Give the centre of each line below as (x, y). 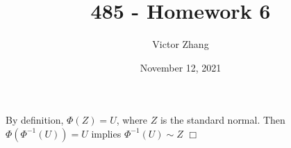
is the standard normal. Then (223, 120)
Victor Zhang (181, 44)
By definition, (35, 120)
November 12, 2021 (181, 67)
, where (132, 120)
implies (106, 133)
